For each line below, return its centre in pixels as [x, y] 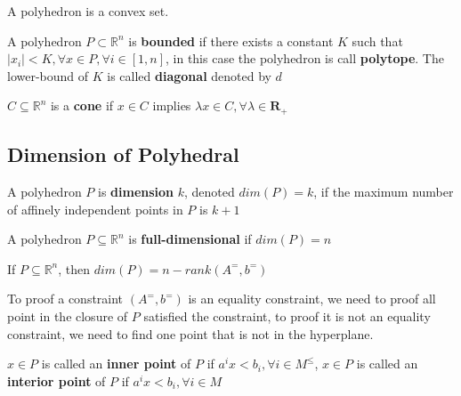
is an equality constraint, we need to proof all [312, 299]
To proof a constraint [65, 299]
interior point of [57, 380]
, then [74, 268]
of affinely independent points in [95, 209]
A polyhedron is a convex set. [88, 11]
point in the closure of [68, 316]
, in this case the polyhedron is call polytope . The [304, 58]
